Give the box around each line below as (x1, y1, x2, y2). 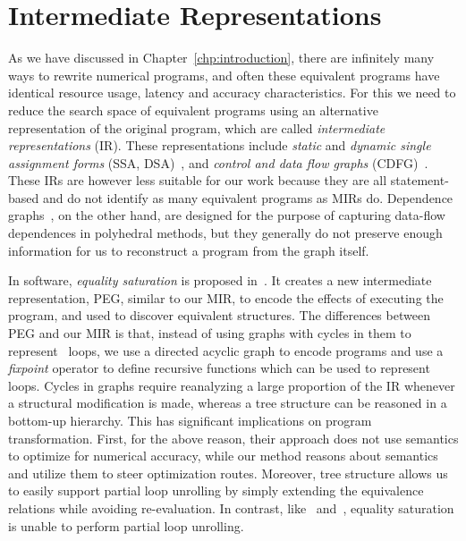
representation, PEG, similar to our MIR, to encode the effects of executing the (8, 288, 444, 307)
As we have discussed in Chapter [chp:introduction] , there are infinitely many (8, 48, 435, 67)
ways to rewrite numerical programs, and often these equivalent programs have (8, 65, 440, 84)
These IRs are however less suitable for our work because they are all (8, 171, 387, 190)
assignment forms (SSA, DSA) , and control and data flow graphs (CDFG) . (8, 153, 428, 172)
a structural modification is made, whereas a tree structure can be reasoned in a (8, 393, 447, 412)
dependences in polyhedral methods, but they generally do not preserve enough (8, 224, 443, 242)
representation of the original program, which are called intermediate (8, 118, 386, 137)
